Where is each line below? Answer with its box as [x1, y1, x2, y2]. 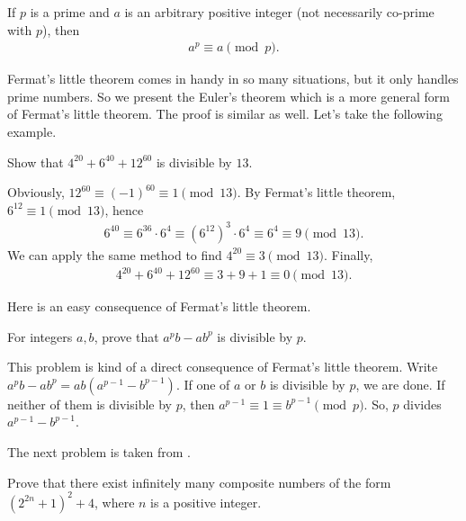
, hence [104, 200, 144, 219]
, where [94, 492, 135, 511]
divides [403, 394, 442, 413]
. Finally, [324, 245, 373, 264]
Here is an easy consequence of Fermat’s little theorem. [7, 297, 311, 316]
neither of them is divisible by [7, 394, 172, 413]
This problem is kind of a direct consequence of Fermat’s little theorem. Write [7, 357, 438, 376]
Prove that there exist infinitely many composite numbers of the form [7, 472, 391, 491]
